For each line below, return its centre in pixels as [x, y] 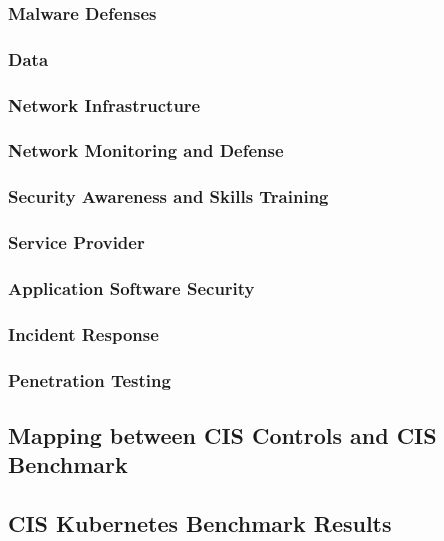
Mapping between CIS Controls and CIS [222, 434]
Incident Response [83, 333]
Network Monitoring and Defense [146, 150]
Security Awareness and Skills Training [168, 196]
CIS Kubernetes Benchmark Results [200, 523]
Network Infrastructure [104, 104]
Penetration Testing [89, 379]
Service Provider [76, 242]
